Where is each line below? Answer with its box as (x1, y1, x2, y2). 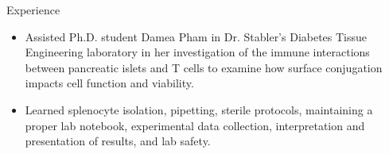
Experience (6, 2, 60, 17)
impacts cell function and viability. (25, 75, 194, 91)
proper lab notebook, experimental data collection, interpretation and (25, 117, 365, 133)
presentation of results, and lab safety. (25, 133, 211, 149)
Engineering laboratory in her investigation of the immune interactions (25, 44, 370, 60)
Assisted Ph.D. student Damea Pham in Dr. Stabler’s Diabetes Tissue (25, 28, 368, 44)
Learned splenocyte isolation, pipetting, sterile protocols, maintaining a (25, 101, 373, 117)
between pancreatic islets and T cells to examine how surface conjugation (25, 59, 383, 75)
